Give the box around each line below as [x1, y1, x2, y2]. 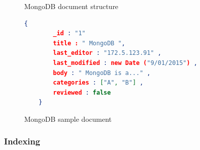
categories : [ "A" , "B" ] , [53, 79, 144, 87]
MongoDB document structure [24, 1, 118, 11]
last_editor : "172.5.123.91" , [53, 49, 162, 57]
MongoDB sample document [24, 113, 112, 124]
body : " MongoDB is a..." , [53, 69, 151, 77]
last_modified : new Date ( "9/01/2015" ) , [53, 59, 197, 66]
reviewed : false [53, 89, 111, 96]
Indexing [4, 135, 40, 147]
